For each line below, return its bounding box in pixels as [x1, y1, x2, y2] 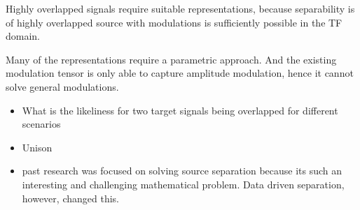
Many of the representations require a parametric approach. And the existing [6, 52, 337, 66]
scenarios [22, 117, 61, 131]
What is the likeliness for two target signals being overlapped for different [22, 103, 338, 117]
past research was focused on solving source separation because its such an [22, 163, 342, 178]
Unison [22, 140, 53, 154]
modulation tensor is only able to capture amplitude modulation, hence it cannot [6, 66, 354, 80]
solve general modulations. [6, 79, 119, 93]
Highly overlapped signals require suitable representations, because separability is [6, 1, 355, 15]
